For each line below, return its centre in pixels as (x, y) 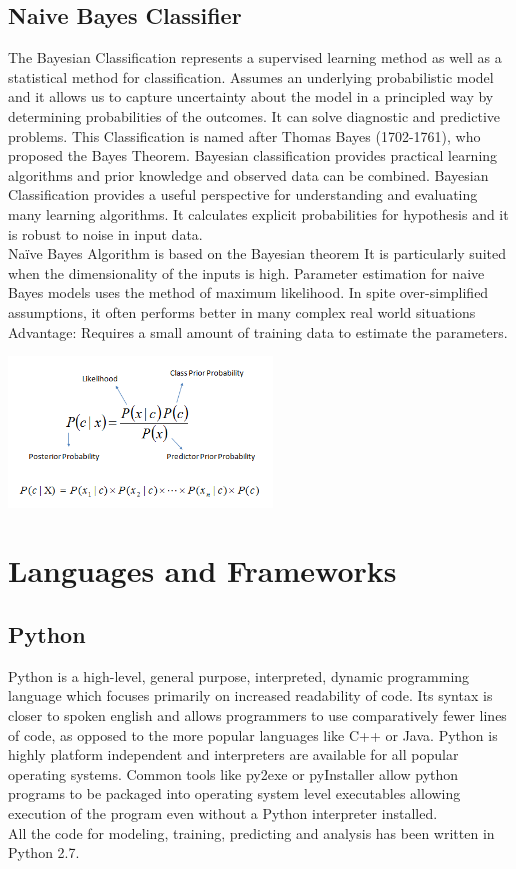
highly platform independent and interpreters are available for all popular (233, 754)
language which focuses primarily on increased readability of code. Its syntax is (250, 695)
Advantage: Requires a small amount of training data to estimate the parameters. (258, 331)
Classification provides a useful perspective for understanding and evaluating (243, 194)
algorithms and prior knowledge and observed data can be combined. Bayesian (248, 174)
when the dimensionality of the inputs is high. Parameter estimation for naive (246, 272)
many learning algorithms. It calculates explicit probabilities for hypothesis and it (258, 213)
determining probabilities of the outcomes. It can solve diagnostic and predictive (254, 115)
